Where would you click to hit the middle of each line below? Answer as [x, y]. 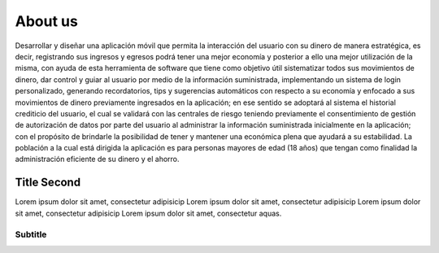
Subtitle [31, 234]
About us [47, 21]
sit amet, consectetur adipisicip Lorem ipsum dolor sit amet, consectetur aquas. [148, 213]
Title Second [48, 183]
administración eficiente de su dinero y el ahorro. [97, 159]
